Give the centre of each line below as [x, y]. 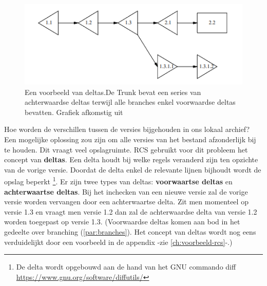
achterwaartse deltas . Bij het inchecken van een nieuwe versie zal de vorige [126, 191]
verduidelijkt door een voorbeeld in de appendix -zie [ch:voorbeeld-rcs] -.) [118, 242]
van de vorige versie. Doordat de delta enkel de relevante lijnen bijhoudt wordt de [133, 169]
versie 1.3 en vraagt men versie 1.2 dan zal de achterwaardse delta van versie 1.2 [131, 211]
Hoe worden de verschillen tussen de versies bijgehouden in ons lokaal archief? [127, 129]
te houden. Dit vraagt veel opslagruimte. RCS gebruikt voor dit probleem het [126, 149]
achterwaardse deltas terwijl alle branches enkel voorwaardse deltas [130, 102]
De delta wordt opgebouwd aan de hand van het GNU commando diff [126, 267]
